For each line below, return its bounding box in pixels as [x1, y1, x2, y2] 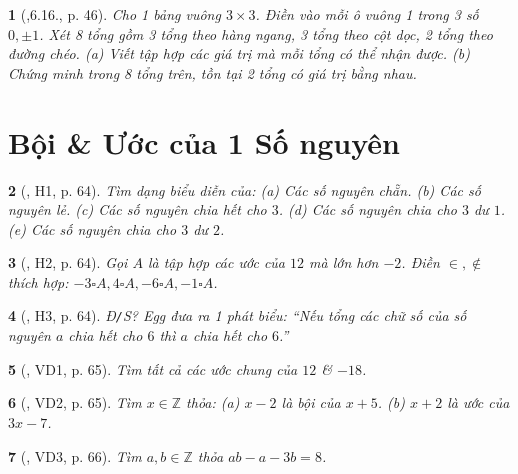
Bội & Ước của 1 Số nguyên [8, 121, 400, 162]
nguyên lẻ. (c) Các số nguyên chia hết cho [8, 199, 267, 220]
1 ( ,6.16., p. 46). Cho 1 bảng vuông [8, 4, 221, 24]
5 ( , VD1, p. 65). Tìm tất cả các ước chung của [8, 358, 298, 379]
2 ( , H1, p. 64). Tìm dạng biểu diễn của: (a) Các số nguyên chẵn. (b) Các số [8, 179, 481, 200]
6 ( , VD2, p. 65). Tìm [8, 392, 142, 413]
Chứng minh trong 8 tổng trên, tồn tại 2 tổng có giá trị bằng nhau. [8, 62, 417, 83]
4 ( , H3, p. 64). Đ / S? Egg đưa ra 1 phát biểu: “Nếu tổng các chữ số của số [8, 305, 467, 326]
